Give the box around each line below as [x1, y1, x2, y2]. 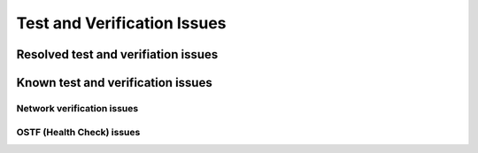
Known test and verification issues [16, 75, 212, 90]
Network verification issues [16, 102, 139, 114]
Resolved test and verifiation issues [16, 47, 219, 62]
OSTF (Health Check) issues [16, 126, 141, 138]
